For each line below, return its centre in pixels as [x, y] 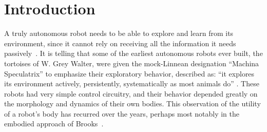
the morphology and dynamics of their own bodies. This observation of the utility [132, 103]
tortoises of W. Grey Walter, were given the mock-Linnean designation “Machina [132, 63]
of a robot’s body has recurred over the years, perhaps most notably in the [122, 113]
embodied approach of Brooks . [54, 124]
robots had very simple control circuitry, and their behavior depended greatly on [131, 93]
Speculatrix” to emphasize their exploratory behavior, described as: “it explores [129, 73]
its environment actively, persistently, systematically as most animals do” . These [132, 83]
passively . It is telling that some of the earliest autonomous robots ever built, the [133, 53]
